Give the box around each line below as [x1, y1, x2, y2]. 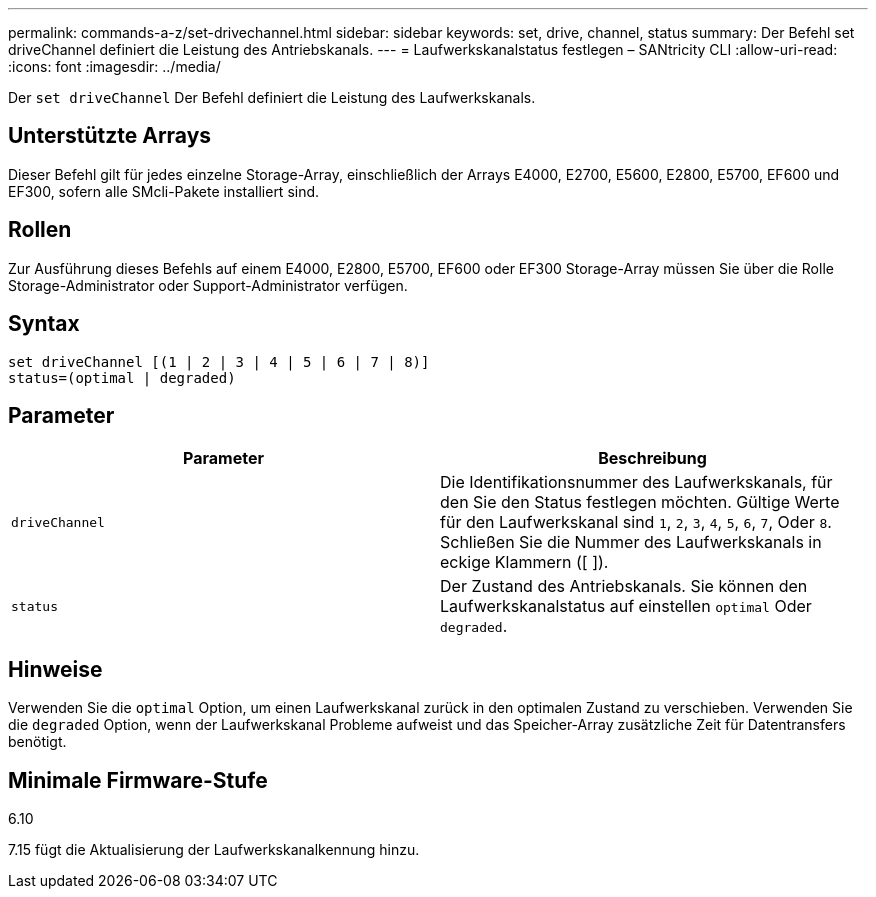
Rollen [8, 217, 72, 243]
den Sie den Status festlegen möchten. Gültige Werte [440, 492, 840, 513]
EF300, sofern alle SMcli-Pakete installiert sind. [8, 182, 320, 200]
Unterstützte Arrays [8, 123, 212, 149]
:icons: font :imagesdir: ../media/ [8, 58, 221, 75]
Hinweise [8, 656, 103, 682]
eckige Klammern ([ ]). [440, 552, 609, 573]
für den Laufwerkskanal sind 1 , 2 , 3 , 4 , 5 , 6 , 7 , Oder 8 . [440, 512, 832, 533]
